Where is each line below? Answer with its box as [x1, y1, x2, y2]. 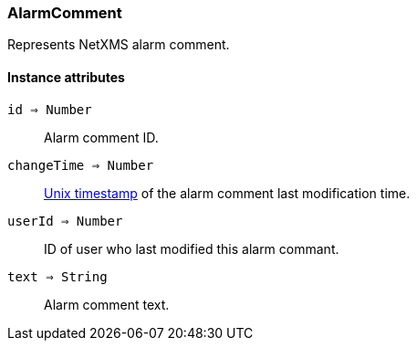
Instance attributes [7, 69, 125, 85]
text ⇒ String [7, 269, 108, 284]
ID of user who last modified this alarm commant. [44, 240, 339, 257]
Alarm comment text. [44, 296, 170, 312]
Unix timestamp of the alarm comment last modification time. [44, 185, 411, 201]
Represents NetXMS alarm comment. [7, 37, 230, 53]
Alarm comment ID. [44, 129, 159, 145]
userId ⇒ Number [7, 213, 123, 228]
